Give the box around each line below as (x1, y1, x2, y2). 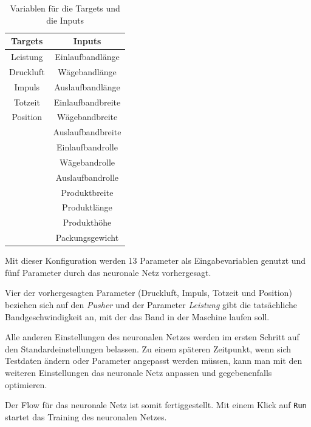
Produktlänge (62, 201, 112, 213)
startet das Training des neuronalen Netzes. (5, 410, 167, 423)
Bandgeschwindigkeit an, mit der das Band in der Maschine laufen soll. (5, 310, 270, 323)
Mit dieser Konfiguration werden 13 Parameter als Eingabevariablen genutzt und (5, 254, 306, 267)
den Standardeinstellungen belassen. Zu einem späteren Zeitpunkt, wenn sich (5, 342, 292, 355)
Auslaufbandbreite (53, 126, 121, 138)
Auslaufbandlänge (54, 80, 120, 93)
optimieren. (5, 378, 47, 391)
